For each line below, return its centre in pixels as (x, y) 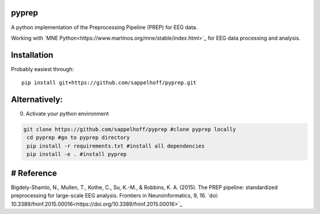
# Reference (34, 173)
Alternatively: (37, 100)
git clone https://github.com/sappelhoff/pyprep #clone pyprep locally (130, 130)
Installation (32, 55)
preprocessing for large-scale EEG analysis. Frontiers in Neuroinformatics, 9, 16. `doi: (115, 196)
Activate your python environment (67, 114)
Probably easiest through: (42, 69)
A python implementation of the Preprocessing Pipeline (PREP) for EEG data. (104, 27)
